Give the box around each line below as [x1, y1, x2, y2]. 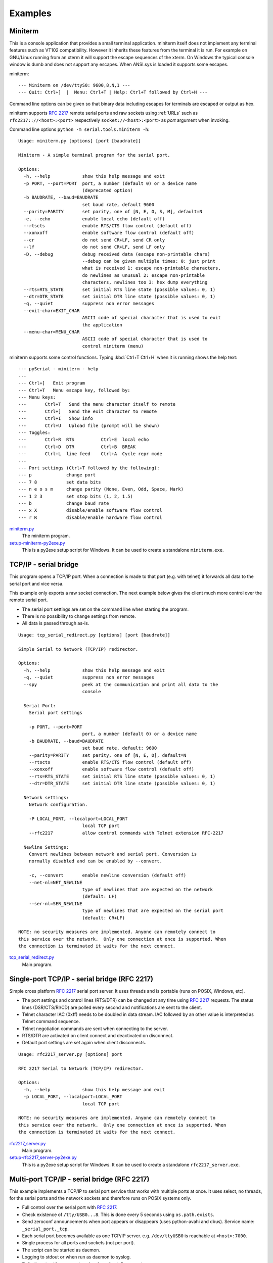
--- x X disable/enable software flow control [18, 508, 163, 513]
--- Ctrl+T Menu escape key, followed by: [18, 387, 131, 393]
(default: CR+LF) [82, 915, 125, 920]
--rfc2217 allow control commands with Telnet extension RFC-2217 [28, 830, 224, 836]
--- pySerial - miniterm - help [18, 366, 99, 372]
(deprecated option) [82, 187, 133, 193]
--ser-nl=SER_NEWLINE [28, 901, 83, 906]
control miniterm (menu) [82, 343, 144, 349]
